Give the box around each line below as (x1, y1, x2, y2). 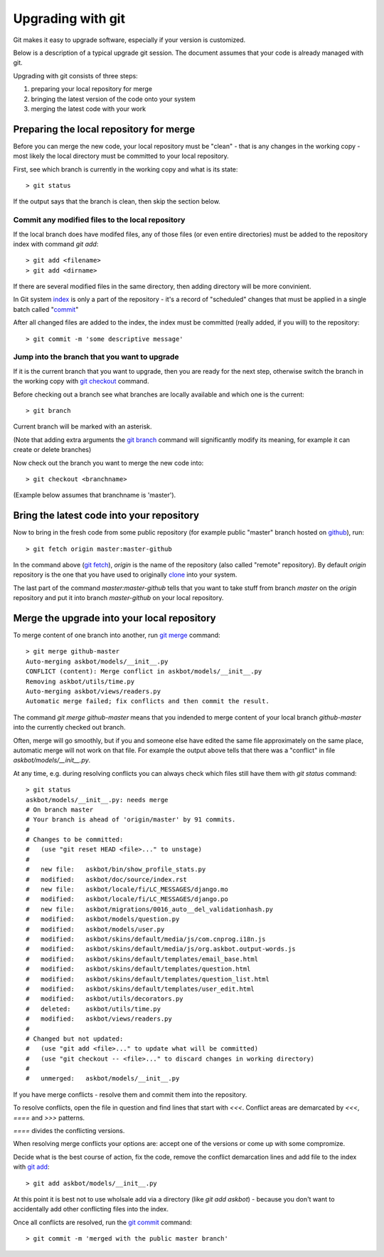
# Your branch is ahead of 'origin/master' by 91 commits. (26, 816, 236, 824)
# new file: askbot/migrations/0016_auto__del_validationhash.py (26, 905, 274, 913)
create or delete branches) (13, 446, 92, 454)
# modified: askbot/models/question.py (26, 915, 180, 923)
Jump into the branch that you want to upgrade (13, 352, 179, 362)
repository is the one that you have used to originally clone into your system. (13, 570, 238, 579)
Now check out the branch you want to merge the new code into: (13, 458, 204, 467)
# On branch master (26, 805, 94, 814)
